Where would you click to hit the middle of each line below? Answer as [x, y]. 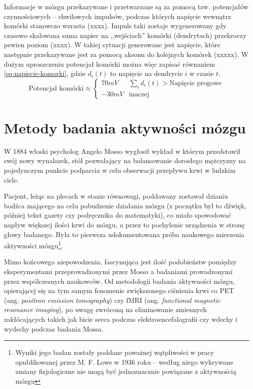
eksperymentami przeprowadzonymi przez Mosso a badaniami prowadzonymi [118, 271]
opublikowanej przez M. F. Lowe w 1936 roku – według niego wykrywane [124, 361]
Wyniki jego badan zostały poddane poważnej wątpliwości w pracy [115, 352]
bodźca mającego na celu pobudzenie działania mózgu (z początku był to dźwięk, [125, 205]
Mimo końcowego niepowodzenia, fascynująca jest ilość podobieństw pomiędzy [120, 262]
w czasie [202, 73]
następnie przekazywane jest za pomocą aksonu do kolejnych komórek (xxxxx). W [126, 54]
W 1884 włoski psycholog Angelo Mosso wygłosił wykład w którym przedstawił [122, 151]
